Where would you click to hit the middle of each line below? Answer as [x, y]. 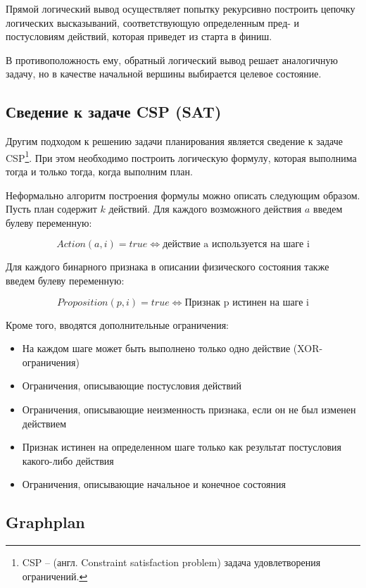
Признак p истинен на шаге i [247, 302]
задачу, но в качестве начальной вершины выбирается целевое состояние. [164, 74]
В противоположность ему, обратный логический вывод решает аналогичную [172, 60]
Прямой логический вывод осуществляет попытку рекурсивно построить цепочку [181, 8]
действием [44, 423]
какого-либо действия [68, 460]
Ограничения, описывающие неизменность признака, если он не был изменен [189, 409]
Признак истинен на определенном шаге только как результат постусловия [182, 447]
